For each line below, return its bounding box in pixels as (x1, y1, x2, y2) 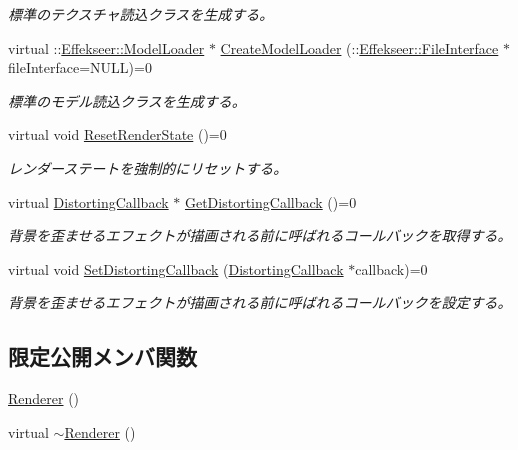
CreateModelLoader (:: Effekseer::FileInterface (220, 37, 499, 58)
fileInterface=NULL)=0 (8, 57, 152, 78)
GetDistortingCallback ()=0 (184, 191, 357, 212)
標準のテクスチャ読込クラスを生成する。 (8, 4, 274, 24)
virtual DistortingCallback (8, 191, 169, 212)
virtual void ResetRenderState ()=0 (8, 124, 227, 145)
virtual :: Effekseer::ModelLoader (8, 37, 205, 58)
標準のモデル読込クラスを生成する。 (8, 90, 246, 111)
